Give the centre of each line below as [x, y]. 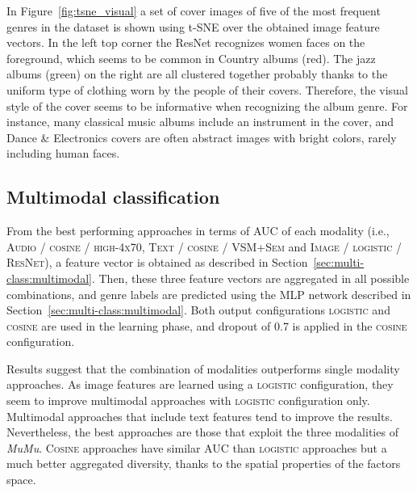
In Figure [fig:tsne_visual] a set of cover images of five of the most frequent [194, 11]
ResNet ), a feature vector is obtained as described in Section [157, 262]
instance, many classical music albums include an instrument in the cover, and [200, 122]
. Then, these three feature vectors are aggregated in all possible [250, 278]
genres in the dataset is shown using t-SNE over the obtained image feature [193, 26]
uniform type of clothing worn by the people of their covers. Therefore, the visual [207, 89]
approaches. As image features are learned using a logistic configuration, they [200, 384]
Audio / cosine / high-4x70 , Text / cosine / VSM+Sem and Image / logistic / [204, 246]
